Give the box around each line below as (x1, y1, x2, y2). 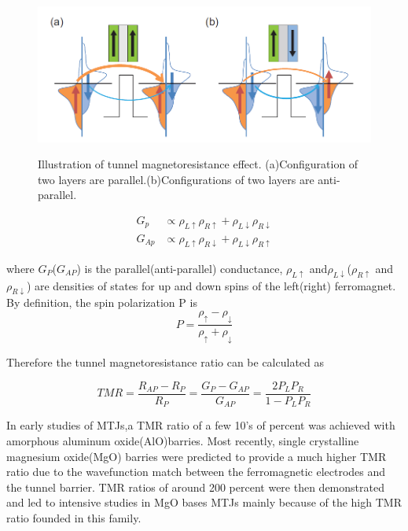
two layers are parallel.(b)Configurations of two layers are (38, 171, 314, 187)
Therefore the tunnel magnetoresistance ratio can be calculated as (6, 354, 325, 371)
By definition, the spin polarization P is (6, 294, 197, 311)
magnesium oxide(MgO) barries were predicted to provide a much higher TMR (6, 448, 387, 464)
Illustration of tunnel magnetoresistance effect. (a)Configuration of (38, 156, 358, 172)
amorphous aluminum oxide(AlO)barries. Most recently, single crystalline (6, 432, 359, 448)
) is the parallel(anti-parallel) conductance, (76, 260, 283, 276)
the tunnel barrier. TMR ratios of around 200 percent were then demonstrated (6, 478, 384, 495)
